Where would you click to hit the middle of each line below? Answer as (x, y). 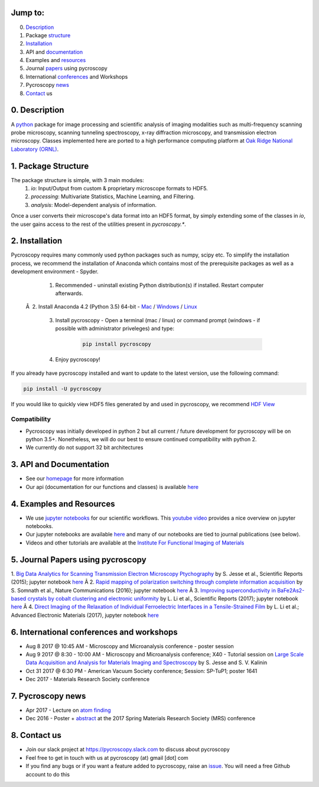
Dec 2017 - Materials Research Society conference (88, 679)
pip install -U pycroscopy (62, 388)
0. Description (38, 110)
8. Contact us (36, 735)
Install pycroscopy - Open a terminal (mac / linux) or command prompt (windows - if (158, 320)
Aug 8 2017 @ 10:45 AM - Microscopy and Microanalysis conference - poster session (130, 646)
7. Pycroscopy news (48, 696)
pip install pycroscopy (117, 344)
